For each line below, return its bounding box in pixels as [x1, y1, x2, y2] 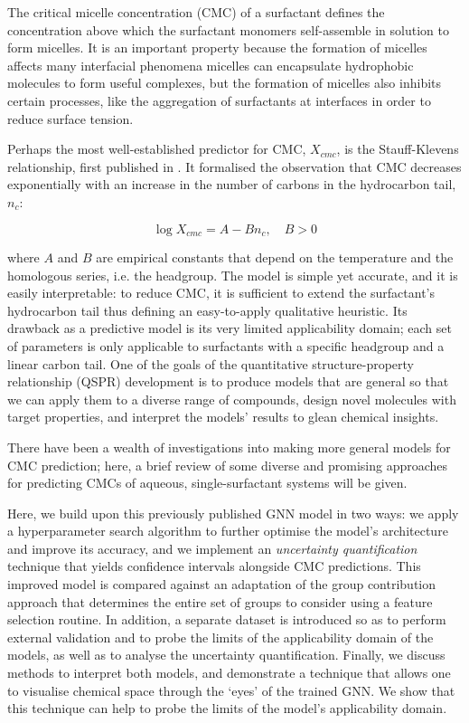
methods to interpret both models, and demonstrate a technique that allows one [7, 663, 451, 682]
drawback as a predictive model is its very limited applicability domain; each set [7, 319, 452, 338]
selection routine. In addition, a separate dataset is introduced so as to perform [7, 610, 446, 629]
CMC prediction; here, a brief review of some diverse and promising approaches [7, 455, 448, 474]
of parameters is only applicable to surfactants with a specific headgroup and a [7, 336, 445, 355]
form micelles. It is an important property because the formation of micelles [7, 38, 427, 57]
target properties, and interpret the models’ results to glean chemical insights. [7, 407, 439, 426]
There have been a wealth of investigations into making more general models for [7, 437, 451, 456]
